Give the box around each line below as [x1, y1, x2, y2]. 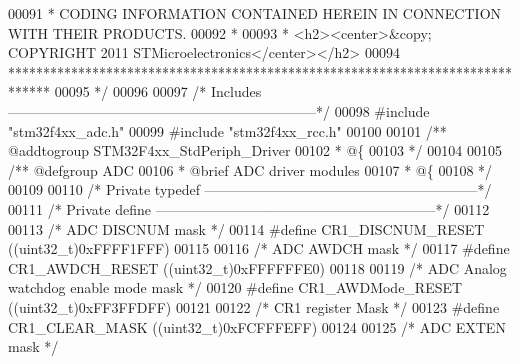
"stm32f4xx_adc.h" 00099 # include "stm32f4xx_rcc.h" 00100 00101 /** [8, 120, 447, 141]
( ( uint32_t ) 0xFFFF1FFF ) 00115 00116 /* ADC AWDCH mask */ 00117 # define [8, 238, 510, 259]
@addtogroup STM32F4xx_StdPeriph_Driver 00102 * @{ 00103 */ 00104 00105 [8, 140, 502, 161]
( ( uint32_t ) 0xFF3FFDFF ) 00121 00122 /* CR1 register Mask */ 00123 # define [8, 296, 500, 317]
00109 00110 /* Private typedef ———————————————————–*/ [8, 179, 492, 200]
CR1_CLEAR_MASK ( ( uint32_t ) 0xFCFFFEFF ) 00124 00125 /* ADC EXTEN [8, 316, 506, 337]
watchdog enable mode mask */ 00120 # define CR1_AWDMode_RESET [8, 277, 463, 298]
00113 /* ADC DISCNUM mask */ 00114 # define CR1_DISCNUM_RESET [8, 218, 485, 239]
